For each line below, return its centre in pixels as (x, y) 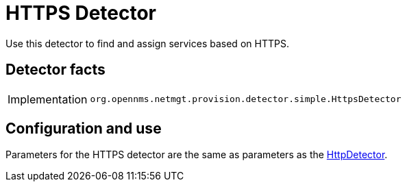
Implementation (48, 99)
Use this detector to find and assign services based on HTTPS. (147, 43)
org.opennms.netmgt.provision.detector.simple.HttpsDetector (246, 99)
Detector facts (56, 70)
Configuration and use (84, 129)
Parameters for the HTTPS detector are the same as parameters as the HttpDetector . (197, 155)
